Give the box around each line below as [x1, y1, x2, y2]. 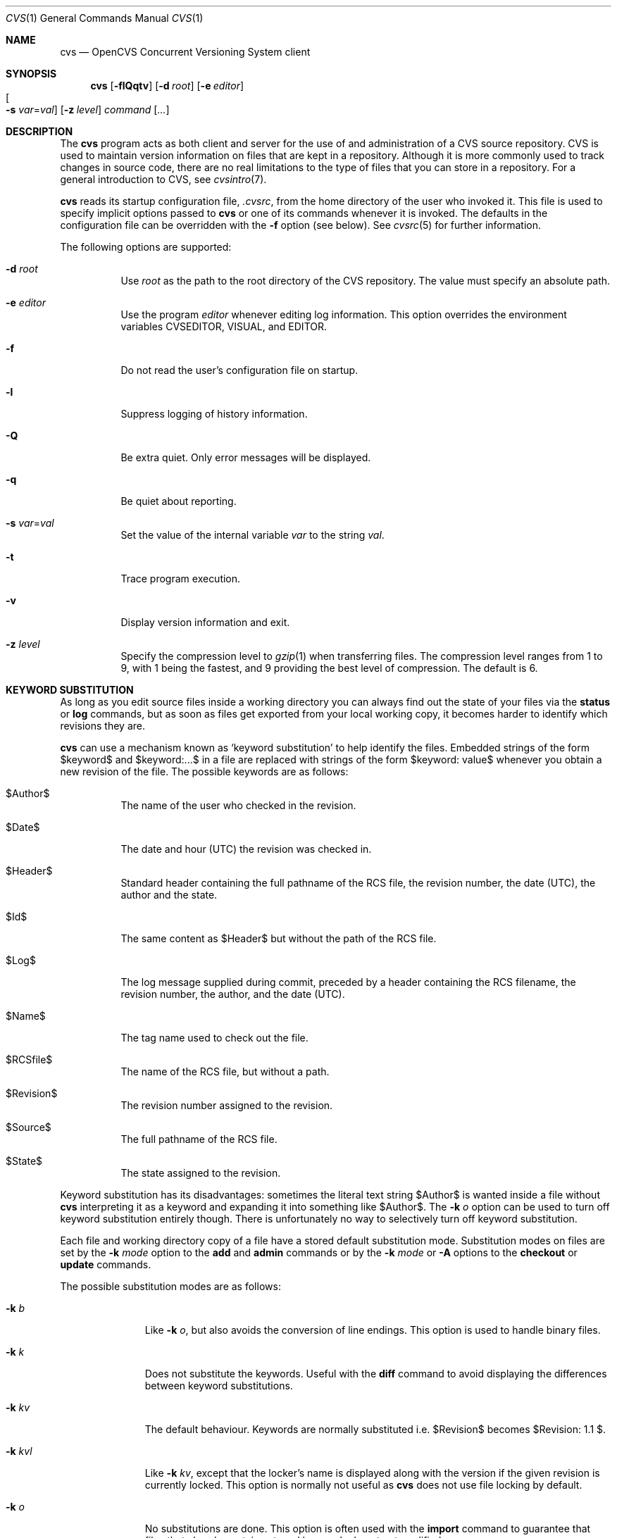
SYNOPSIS [6, 68, 57, 80]
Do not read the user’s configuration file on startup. [120, 364, 359, 376]
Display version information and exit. [120, 616, 290, 628]
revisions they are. [60, 720, 145, 732]
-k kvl [6, 1445, 32, 1457]
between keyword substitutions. [144, 1380, 293, 1392]
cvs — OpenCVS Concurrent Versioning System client [60, 46, 311, 58]
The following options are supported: [60, 241, 232, 253]
